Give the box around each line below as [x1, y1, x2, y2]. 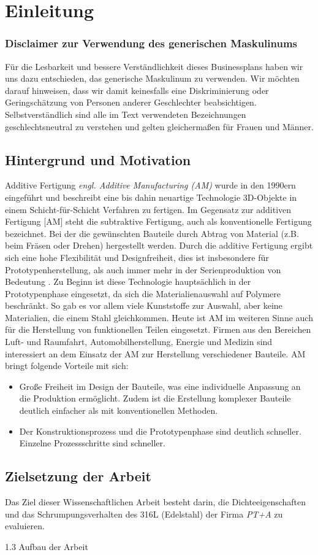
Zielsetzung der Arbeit [5, 467, 151, 486]
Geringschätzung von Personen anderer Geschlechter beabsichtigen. [5, 96, 257, 109]
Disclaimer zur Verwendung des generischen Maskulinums [5, 36, 298, 51]
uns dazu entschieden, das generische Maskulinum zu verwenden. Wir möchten [5, 72, 300, 85]
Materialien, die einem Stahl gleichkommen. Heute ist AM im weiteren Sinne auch [5, 311, 313, 324]
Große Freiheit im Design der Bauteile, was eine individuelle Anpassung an [19, 379, 301, 392]
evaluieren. [5, 519, 45, 532]
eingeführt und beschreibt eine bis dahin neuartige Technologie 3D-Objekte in [5, 190, 297, 203]
